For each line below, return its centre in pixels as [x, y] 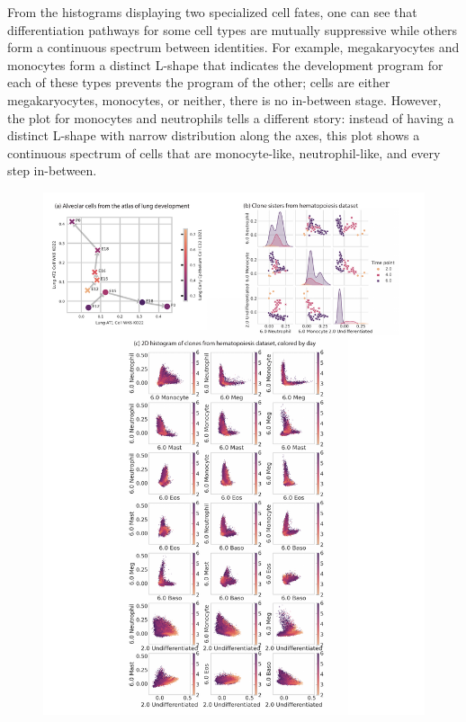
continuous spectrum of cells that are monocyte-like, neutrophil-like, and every [224, 152]
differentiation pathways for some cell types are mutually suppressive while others [233, 29]
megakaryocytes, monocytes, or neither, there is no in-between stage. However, [224, 99]
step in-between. [52, 170]
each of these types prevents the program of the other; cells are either [199, 82]
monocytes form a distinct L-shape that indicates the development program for [225, 64]
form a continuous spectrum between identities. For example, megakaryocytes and [233, 47]
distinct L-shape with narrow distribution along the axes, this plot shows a [214, 135]
